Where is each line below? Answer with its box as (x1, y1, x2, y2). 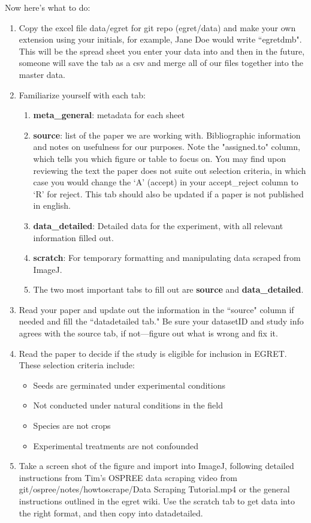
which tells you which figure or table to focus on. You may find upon (33, 152, 286, 164)
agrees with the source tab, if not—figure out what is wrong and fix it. (19, 327, 278, 339)
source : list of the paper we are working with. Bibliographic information (33, 128, 301, 141)
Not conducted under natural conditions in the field (33, 399, 223, 411)
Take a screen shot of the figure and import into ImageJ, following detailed (19, 459, 294, 472)
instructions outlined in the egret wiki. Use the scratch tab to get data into (19, 495, 295, 507)
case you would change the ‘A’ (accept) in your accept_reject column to (33, 176, 298, 188)
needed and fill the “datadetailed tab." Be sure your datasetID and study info (19, 315, 304, 327)
